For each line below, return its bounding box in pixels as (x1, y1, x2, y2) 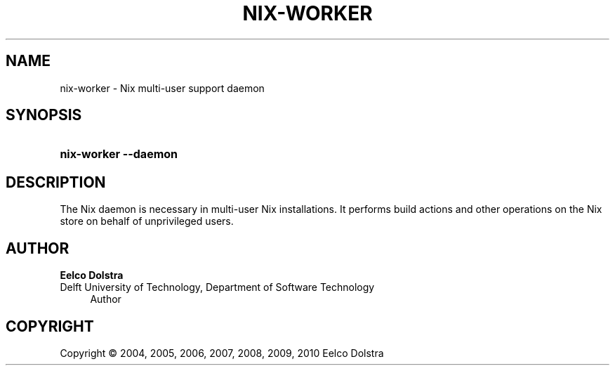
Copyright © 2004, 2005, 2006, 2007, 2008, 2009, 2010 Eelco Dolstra (60, 346, 384, 359)
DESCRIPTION (6, 173, 106, 191)
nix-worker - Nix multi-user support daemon (60, 82, 265, 94)
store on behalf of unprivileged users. (60, 215, 234, 228)
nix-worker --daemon (60, 147, 178, 162)
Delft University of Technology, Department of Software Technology (60, 281, 375, 294)
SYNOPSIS (6, 106, 82, 124)
